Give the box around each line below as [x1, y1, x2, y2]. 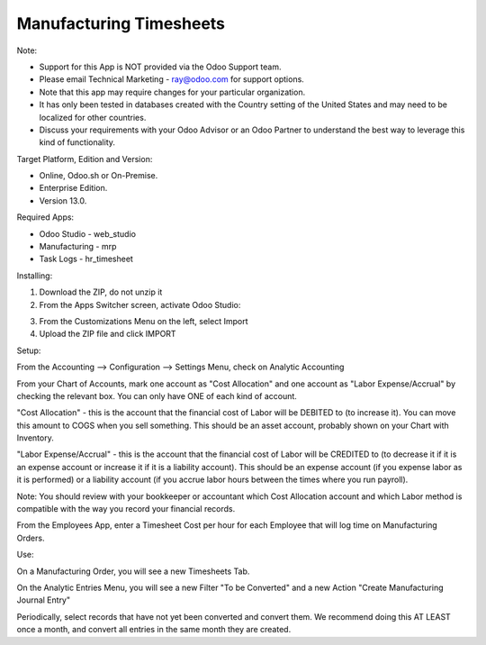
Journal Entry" [16, 595, 71, 605]
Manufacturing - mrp [39, 241, 117, 252]
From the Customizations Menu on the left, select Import [39, 315, 248, 326]
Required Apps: [16, 212, 75, 223]
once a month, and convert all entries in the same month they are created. [16, 624, 292, 635]
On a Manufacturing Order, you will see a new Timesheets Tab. [16, 566, 250, 577]
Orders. [16, 532, 45, 543]
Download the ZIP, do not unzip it [39, 286, 163, 297]
